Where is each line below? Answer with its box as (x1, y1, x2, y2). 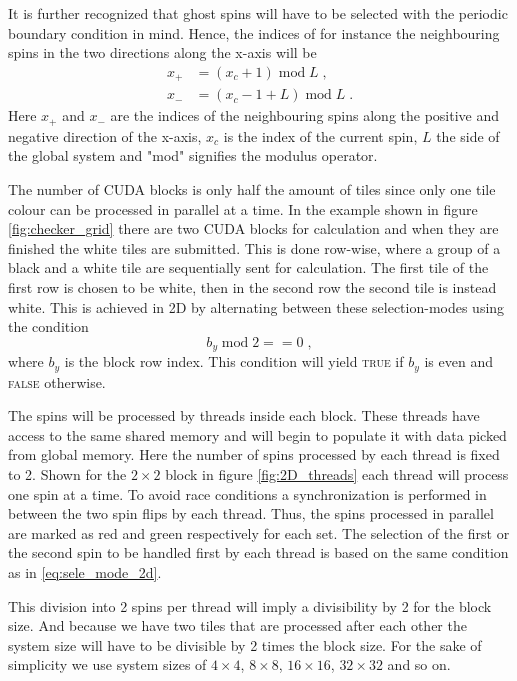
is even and (424, 351, 493, 372)
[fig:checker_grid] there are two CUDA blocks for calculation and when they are (8, 218, 499, 239)
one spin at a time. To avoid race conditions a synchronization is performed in (8, 483, 487, 504)
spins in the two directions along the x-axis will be (8, 42, 317, 63)
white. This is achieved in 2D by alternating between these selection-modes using (8, 296, 505, 317)
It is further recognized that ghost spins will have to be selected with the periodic (8, 3, 508, 23)
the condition (8, 316, 89, 337)
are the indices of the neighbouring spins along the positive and (110, 105, 500, 126)
